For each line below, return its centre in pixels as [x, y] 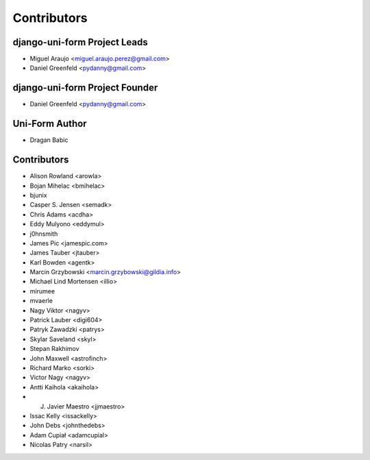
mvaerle [41, 301]
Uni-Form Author [50, 124]
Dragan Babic [49, 140]
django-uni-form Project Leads [80, 42]
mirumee [42, 291]
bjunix [38, 195]
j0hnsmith [44, 234]
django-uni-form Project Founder [85, 88]
